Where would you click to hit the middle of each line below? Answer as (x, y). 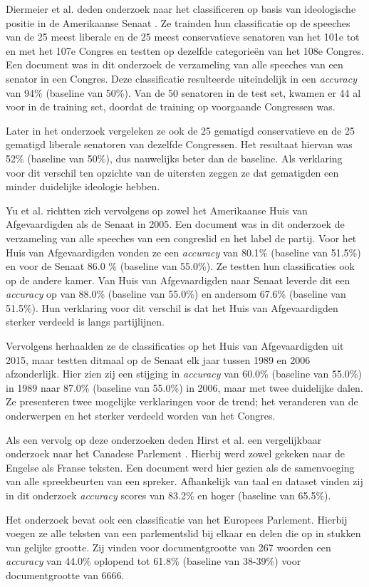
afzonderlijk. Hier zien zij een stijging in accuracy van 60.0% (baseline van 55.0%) (184, 374)
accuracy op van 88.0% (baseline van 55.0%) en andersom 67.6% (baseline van (176, 294)
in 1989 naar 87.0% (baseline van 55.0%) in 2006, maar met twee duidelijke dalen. (184, 387)
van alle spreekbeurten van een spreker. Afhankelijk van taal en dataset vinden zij (184, 481)
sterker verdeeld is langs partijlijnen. (85, 322)
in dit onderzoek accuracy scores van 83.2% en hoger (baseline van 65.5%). (168, 495)
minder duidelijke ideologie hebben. (83, 186)
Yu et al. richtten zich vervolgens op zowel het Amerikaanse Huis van (157, 210)
